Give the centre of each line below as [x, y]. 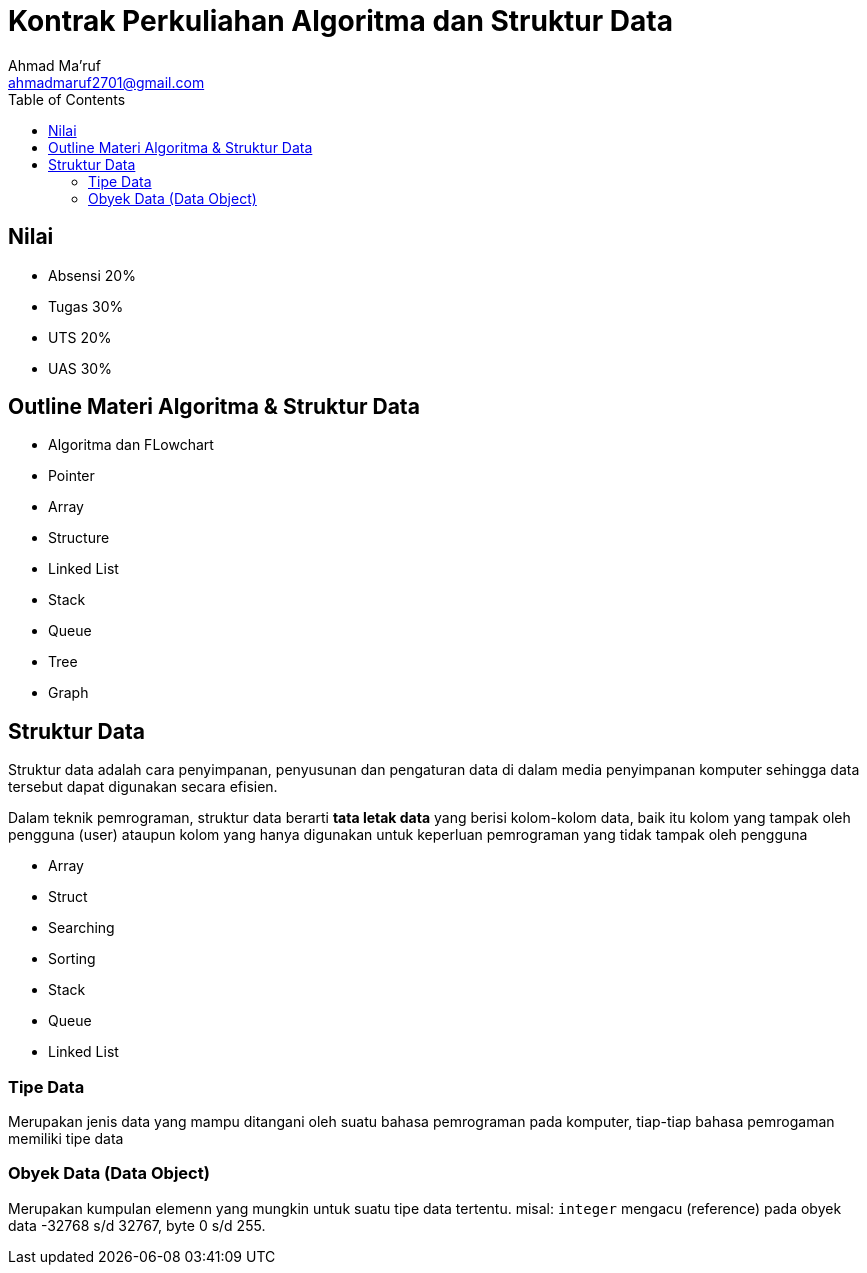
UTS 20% [80, 337]
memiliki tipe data [66, 1139]
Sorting [72, 959]
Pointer [71, 476]
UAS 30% [80, 368]
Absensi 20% [92, 275]
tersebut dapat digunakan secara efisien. [143, 787]
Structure [79, 538]
